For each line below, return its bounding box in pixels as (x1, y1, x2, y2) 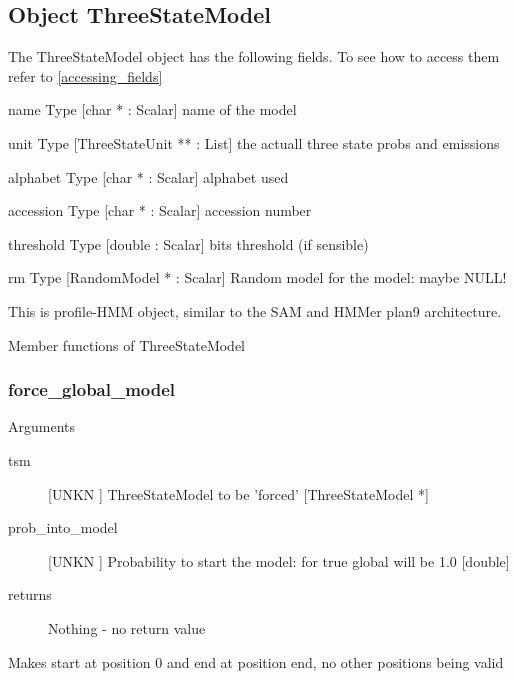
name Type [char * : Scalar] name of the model (8, 99, 297, 120)
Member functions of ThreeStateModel (8, 334, 246, 355)
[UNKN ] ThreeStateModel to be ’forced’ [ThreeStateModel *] (48, 483, 429, 504)
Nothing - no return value (48, 617, 206, 638)
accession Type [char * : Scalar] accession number (8, 200, 312, 221)
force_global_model (8, 377, 176, 402)
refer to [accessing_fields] (8, 65, 163, 86)
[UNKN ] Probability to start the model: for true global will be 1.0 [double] (48, 550, 510, 571)
